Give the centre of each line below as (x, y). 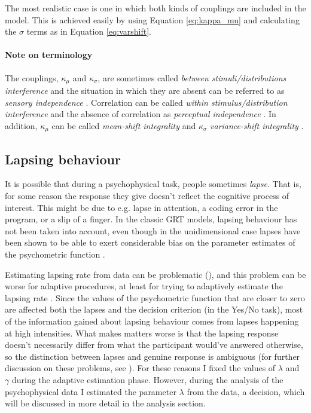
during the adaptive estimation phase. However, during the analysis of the (147, 379)
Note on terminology (49, 55)
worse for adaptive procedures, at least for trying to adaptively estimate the (144, 286)
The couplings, (32, 77)
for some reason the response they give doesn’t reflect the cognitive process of (147, 196)
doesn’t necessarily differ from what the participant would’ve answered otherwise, (154, 345)
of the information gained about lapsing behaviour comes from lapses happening (152, 321)
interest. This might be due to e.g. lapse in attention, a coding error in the (141, 207)
